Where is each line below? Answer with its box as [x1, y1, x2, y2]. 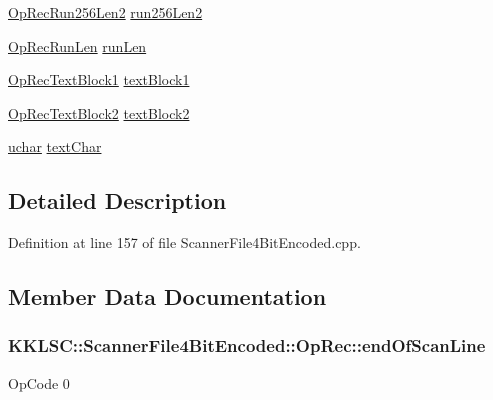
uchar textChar [8, 136, 102, 157]
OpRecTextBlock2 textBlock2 [8, 102, 190, 123]
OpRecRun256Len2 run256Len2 [8, 2, 203, 22]
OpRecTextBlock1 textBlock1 [8, 69, 190, 90]
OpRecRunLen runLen [8, 35, 147, 56]
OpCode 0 [8, 372, 70, 393]
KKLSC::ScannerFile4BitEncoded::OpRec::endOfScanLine [8, 333, 486, 358]
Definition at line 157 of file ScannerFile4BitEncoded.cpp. [8, 232, 361, 253]
